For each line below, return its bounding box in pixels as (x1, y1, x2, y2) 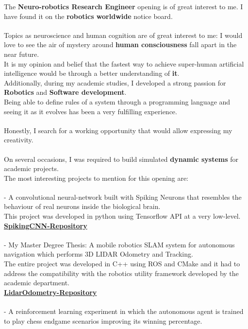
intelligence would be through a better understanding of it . (4, 68, 180, 78)
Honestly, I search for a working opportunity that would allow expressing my (4, 125, 232, 135)
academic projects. (4, 163, 59, 173)
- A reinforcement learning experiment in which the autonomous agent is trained (4, 306, 244, 316)
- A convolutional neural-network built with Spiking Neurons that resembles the (4, 191, 242, 202)
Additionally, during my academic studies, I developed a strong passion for (4, 77, 226, 87)
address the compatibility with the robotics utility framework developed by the (4, 268, 239, 278)
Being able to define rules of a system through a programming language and (4, 96, 231, 106)
